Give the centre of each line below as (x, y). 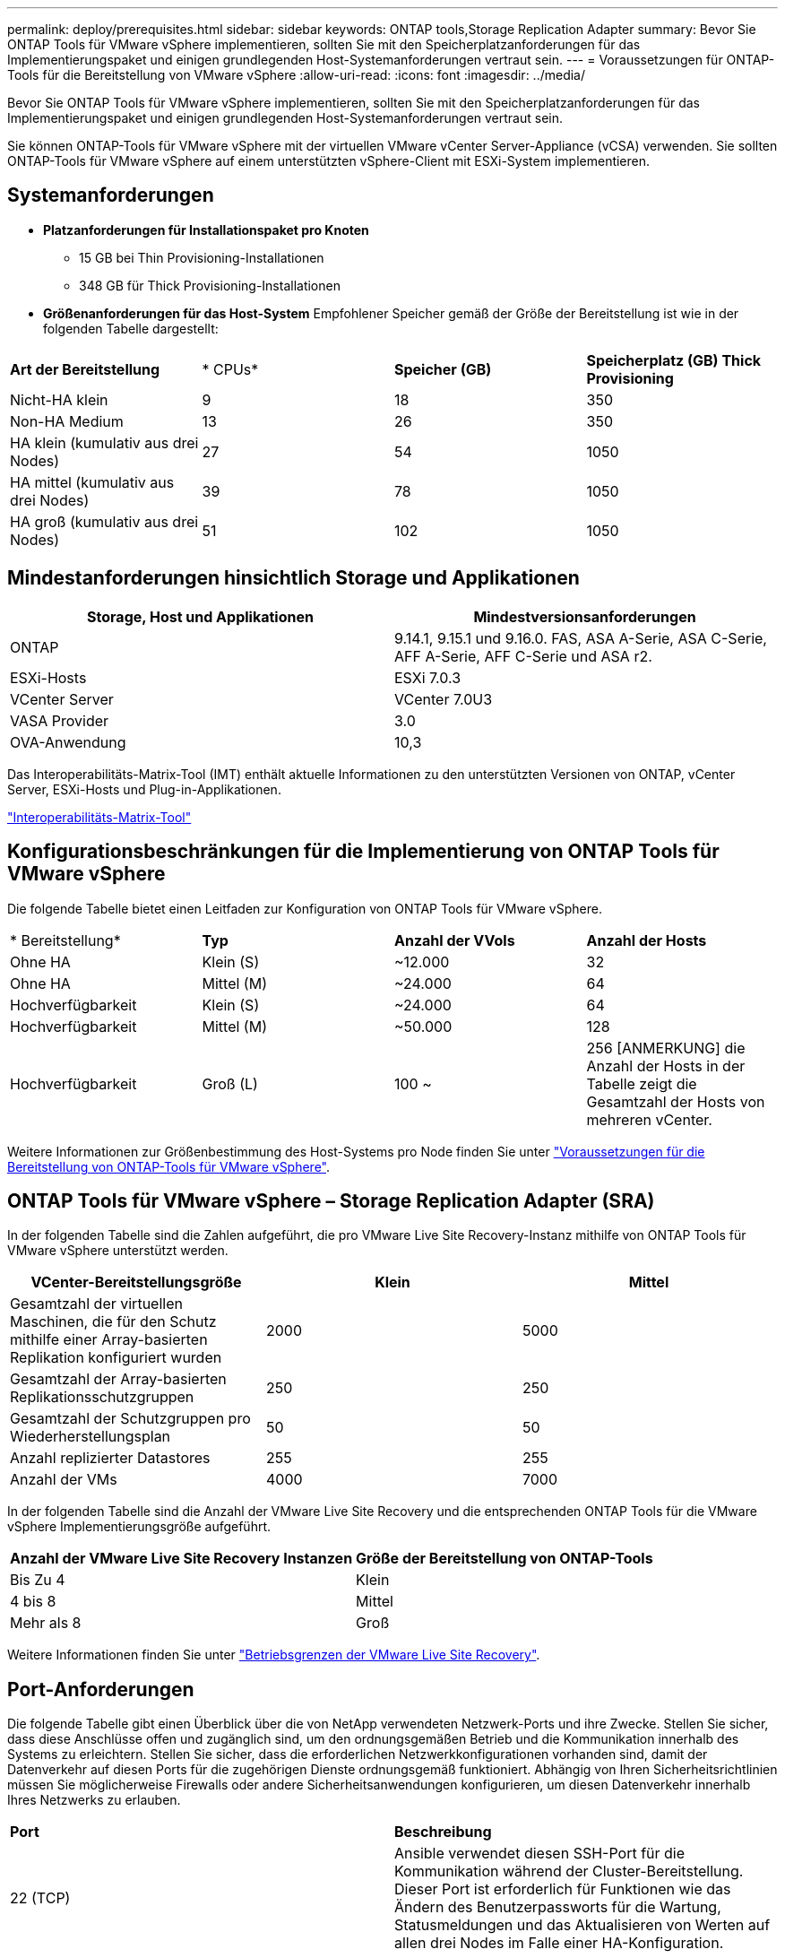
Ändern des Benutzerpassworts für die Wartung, (558, 1907)
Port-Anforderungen (101, 1689)
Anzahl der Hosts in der (666, 1066)
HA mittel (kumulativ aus (92, 482)
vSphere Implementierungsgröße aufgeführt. (139, 1527)
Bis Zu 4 (38, 1580)
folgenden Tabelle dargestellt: (131, 328)
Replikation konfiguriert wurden (116, 1358)
